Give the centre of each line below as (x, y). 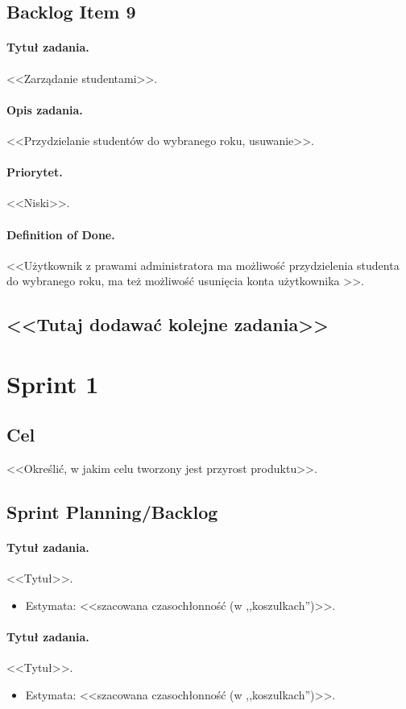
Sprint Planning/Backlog (112, 512)
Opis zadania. (45, 109)
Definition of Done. (61, 234)
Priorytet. (35, 172)
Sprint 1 (53, 383)
